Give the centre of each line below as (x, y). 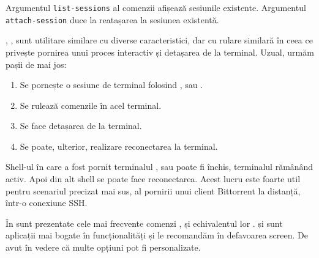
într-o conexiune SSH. (47, 203)
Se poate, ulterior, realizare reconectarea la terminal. (119, 146)
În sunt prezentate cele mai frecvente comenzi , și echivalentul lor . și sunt (144, 223)
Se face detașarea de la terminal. (81, 126)
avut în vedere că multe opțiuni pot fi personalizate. (103, 247)
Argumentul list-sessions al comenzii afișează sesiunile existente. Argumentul (156, 7)
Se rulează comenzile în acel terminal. (91, 105)
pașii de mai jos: (36, 64)
